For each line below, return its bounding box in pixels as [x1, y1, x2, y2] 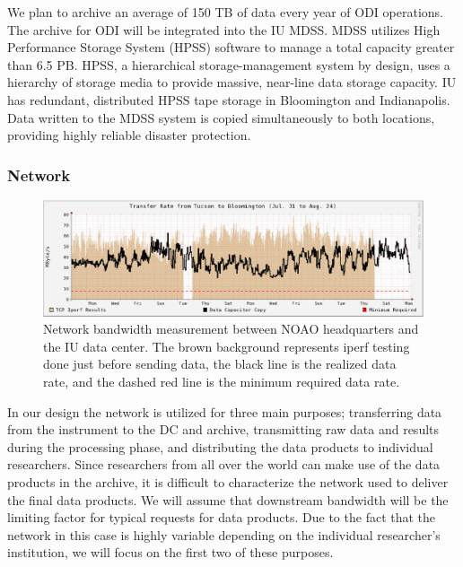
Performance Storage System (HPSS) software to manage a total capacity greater [7, 38, 455, 57]
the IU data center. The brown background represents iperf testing [43, 336, 410, 355]
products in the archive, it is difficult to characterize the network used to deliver [7, 472, 449, 491]
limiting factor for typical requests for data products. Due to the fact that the [7, 508, 436, 527]
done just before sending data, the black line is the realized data [43, 354, 397, 373]
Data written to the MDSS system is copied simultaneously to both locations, [7, 108, 435, 126]
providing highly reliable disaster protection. [7, 126, 251, 144]
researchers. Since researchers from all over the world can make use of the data [7, 455, 441, 474]
